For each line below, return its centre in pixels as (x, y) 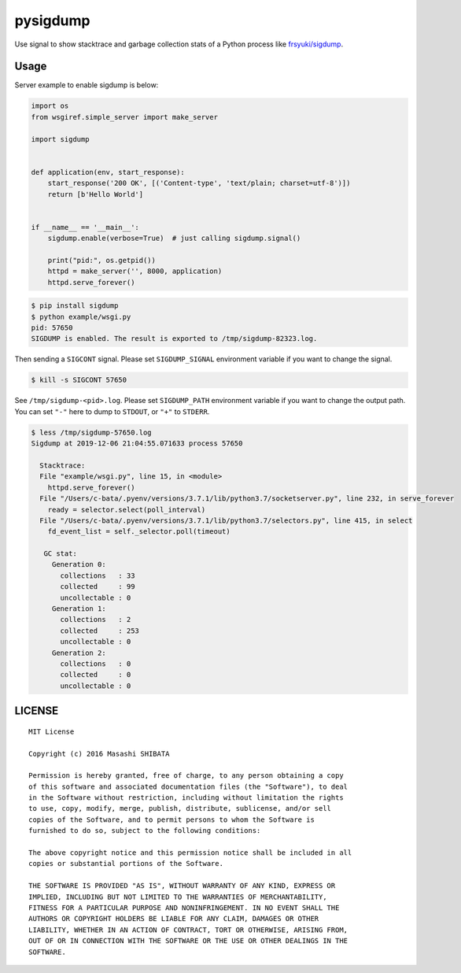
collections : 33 (98, 575)
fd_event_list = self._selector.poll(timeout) (139, 532)
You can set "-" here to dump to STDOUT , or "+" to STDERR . (112, 411)
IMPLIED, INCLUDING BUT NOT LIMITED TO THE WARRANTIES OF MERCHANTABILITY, (178, 897)
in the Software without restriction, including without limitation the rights (186, 798)
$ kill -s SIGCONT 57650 (79, 380)
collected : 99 (98, 587)
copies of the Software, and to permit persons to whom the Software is (171, 819)
